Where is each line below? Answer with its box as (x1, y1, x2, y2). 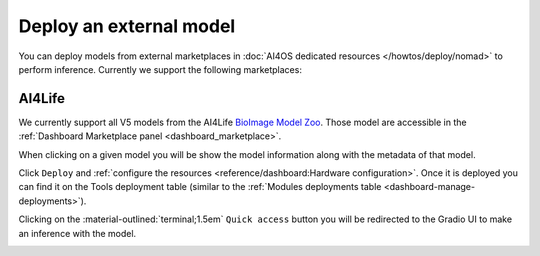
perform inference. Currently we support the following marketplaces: (18, 63, 302, 75)
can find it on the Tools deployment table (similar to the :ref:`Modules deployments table (18, 181, 382, 193)
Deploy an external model (18, 15, 236, 37)
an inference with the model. (18, 227, 137, 239)
